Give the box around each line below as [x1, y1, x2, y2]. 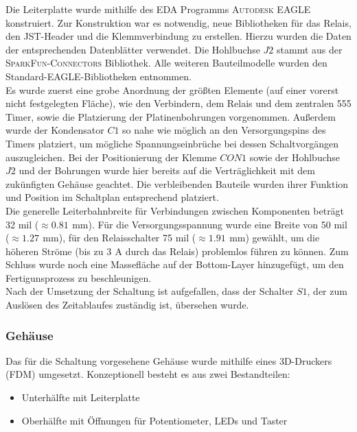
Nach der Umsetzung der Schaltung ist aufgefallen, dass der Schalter [5, 284, 294, 298]
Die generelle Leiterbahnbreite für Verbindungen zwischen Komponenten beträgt [5, 203, 345, 217]
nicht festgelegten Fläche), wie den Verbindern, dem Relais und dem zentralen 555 [5, 96, 352, 110]
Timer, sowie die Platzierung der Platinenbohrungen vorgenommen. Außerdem [5, 109, 336, 123]
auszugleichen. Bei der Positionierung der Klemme [5, 149, 217, 164]
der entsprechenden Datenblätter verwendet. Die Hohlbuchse [5, 42, 260, 56]
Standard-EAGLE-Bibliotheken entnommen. [5, 69, 192, 83]
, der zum [307, 284, 347, 298]
